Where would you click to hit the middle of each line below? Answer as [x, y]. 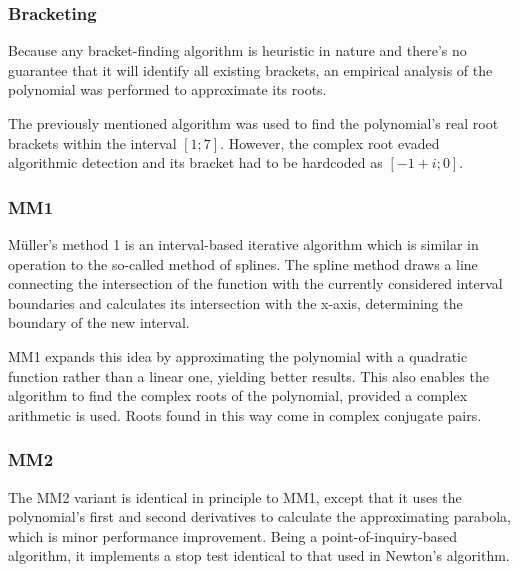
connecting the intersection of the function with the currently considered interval [255, 283]
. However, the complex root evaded [330, 142]
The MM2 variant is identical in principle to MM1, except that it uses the [235, 496]
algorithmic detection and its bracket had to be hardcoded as [195, 162]
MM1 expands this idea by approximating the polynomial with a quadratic [238, 355]
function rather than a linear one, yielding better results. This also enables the [248, 375]
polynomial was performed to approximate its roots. [167, 89]
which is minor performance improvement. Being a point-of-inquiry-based [232, 535]
